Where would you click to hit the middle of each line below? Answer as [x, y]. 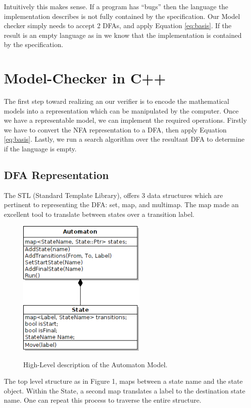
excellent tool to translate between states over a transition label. [99, 214]
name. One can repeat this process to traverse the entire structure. [103, 400]
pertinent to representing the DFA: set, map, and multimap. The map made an [121, 204]
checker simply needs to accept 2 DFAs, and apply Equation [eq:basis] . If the [118, 25]
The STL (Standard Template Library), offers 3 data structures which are [113, 195]
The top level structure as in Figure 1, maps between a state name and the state [123, 381]
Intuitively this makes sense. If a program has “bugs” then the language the [116, 6]
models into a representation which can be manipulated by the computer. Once [121, 110]
